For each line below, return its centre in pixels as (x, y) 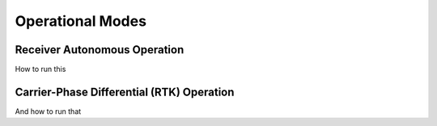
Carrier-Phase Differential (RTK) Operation (125, 92)
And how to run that (48, 111)
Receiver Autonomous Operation (100, 50)
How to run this (40, 69)
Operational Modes (81, 21)
